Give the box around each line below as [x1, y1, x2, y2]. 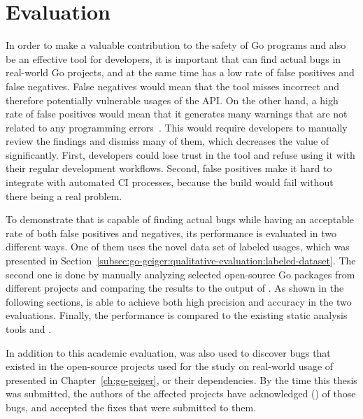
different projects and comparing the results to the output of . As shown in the [6, 280, 344, 295]
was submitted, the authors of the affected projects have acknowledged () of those [6, 386, 356, 401]
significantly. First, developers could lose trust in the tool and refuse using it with [6, 147, 355, 162]
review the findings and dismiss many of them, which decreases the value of [6, 134, 329, 148]
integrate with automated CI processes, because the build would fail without [6, 175, 334, 190]
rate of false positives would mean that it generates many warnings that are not [6, 106, 348, 121]
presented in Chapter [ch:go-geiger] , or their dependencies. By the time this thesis [6, 372, 357, 387]
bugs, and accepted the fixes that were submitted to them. [6, 399, 257, 414]
